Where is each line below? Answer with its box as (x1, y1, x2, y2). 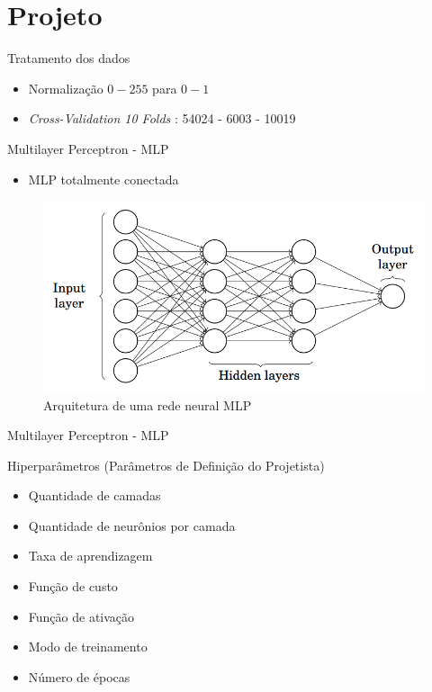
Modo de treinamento (28, 637, 148, 656)
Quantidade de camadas (28, 486, 161, 505)
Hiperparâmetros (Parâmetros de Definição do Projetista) (7, 455, 325, 474)
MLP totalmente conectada (28, 169, 179, 188)
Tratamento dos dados (7, 49, 130, 67)
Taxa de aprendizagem (28, 546, 153, 565)
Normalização (28, 78, 103, 97)
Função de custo (28, 577, 118, 596)
